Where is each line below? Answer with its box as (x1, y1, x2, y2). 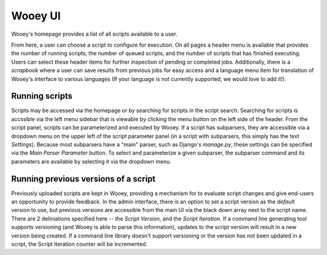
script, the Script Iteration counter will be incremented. (11, 240, 148, 248)
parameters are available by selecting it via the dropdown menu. (11, 157, 172, 165)
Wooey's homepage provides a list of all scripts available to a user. (11, 30, 178, 38)
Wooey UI (11, 9, 61, 22)
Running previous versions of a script (11, 173, 156, 184)
